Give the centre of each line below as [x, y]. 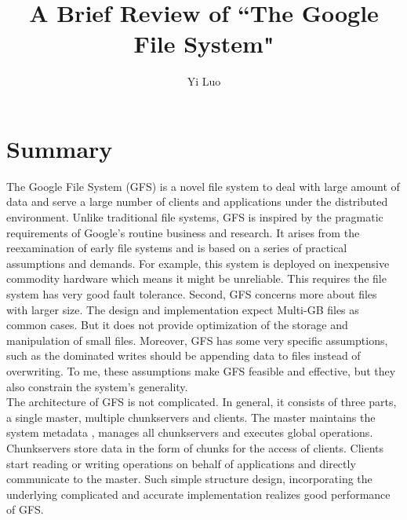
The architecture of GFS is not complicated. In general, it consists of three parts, [202, 402]
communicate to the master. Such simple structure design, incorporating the [189, 479]
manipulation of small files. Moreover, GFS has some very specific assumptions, [197, 340]
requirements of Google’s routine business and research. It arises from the [183, 232]
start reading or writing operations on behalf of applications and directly [181, 463]
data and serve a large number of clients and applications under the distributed [197, 201]
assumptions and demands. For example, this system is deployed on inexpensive [198, 263]
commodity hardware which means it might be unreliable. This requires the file [196, 278]
